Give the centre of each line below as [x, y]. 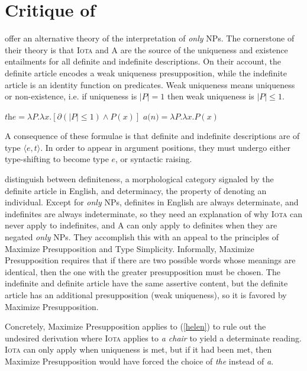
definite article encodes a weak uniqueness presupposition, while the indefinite [146, 72]
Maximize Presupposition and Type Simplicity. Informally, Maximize [130, 248]
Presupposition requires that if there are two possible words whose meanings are [150, 260]
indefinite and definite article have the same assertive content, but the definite [146, 283]
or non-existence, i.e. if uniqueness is [71, 96]
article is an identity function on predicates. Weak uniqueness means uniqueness [150, 84]
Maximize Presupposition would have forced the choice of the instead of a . [139, 361]
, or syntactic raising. [154, 159]
